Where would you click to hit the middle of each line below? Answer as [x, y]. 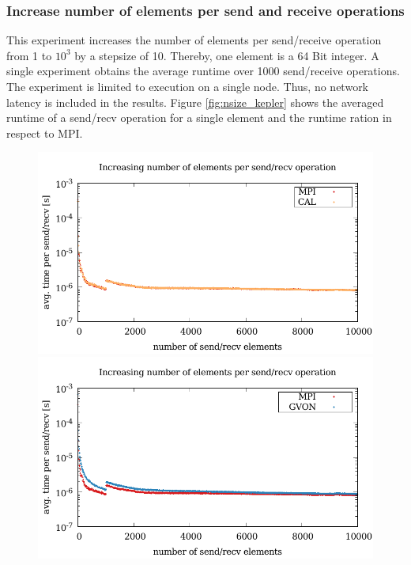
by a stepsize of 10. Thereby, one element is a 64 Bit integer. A [227, 55]
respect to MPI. [45, 133]
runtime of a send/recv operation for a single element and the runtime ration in [199, 118]
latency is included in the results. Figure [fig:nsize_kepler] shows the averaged [195, 102]
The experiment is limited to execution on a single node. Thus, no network [188, 86]
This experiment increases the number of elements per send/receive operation [194, 40]
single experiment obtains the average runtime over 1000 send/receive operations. [203, 71]
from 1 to [29, 55]
